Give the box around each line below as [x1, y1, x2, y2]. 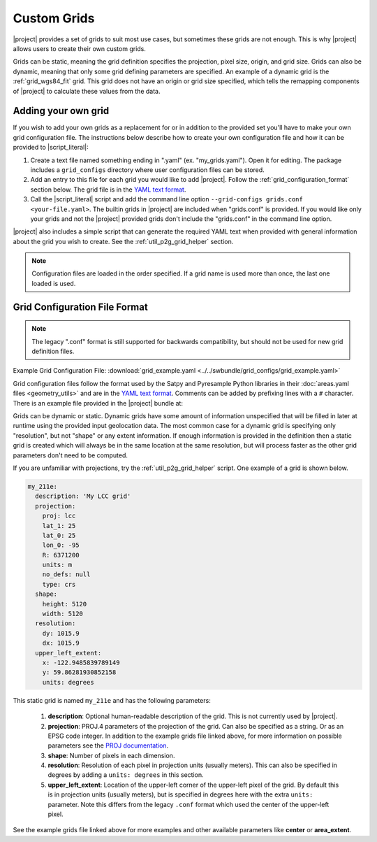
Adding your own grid [13, 105, 110, 117]
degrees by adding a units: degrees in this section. [47, 771, 204, 779]
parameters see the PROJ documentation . [47, 741, 169, 750]
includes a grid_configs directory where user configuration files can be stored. [30, 165, 265, 174]
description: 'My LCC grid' [35, 492, 131, 500]
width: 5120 [42, 610, 84, 618]
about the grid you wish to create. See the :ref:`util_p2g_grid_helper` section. [13, 237, 234, 245]
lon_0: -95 [42, 541, 80, 549]
